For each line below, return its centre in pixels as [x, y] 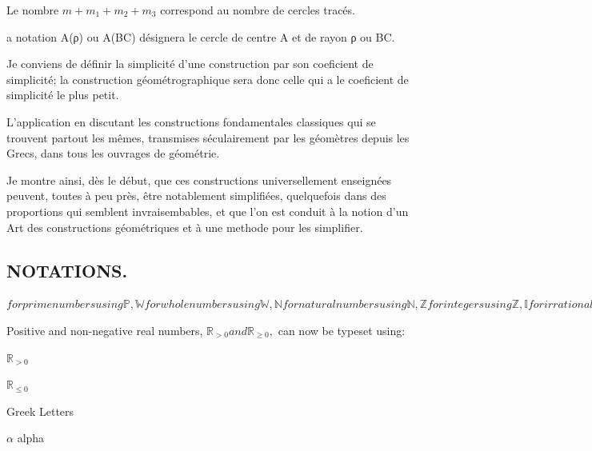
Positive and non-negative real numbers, [105, 330]
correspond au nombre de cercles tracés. [258, 10]
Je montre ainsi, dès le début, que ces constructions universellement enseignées [199, 180]
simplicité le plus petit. [63, 95]
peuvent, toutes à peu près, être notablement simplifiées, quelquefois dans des [196, 196]
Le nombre [33, 10]
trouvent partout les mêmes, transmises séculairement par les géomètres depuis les [208, 137]
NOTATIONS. [67, 270]
